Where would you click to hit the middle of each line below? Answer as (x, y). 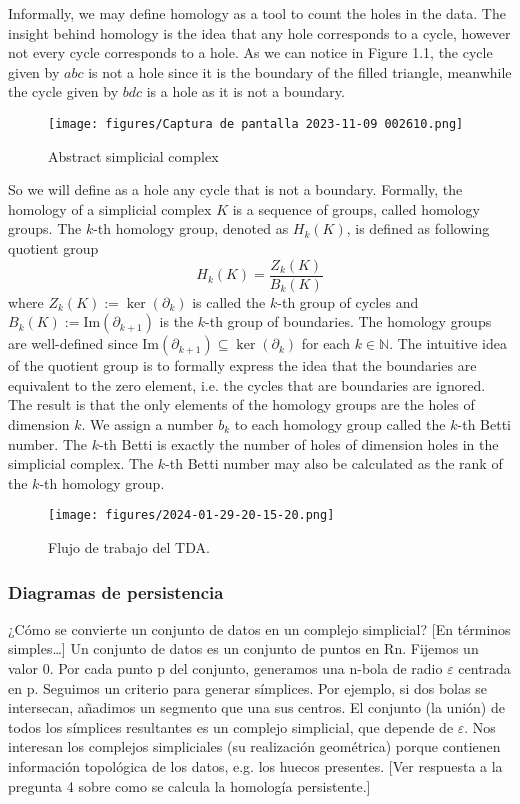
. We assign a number (147, 424)
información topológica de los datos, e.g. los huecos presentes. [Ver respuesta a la (255, 766)
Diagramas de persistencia (116, 591)
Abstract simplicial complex (133, 155)
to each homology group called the (340, 424)
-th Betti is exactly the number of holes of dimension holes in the (298, 443)
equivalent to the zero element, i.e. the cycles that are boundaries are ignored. (247, 384)
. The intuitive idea (448, 343)
